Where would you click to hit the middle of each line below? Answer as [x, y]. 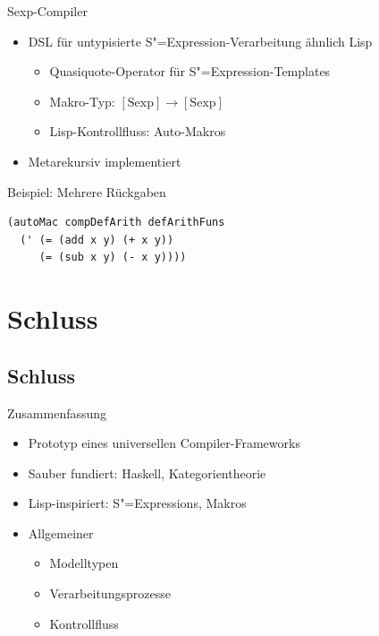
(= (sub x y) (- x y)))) [113, 258]
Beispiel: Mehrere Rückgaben [87, 191]
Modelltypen [84, 563]
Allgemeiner [61, 533]
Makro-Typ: [82, 101]
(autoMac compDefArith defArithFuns [116, 223]
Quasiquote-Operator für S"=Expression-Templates [190, 71]
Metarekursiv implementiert [105, 161]
